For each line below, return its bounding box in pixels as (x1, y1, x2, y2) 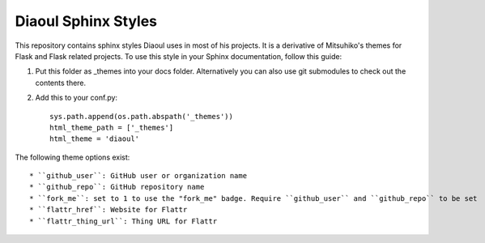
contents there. (35, 78, 87, 87)
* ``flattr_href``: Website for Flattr (29, 205, 188, 215)
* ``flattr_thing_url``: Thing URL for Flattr (29, 216, 218, 226)
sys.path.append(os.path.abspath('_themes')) (49, 112, 234, 121)
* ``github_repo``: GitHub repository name (29, 182, 205, 192)
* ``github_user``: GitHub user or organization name (29, 171, 247, 181)
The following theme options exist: (15, 152, 130, 162)
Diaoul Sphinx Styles (15, 12, 158, 30)
